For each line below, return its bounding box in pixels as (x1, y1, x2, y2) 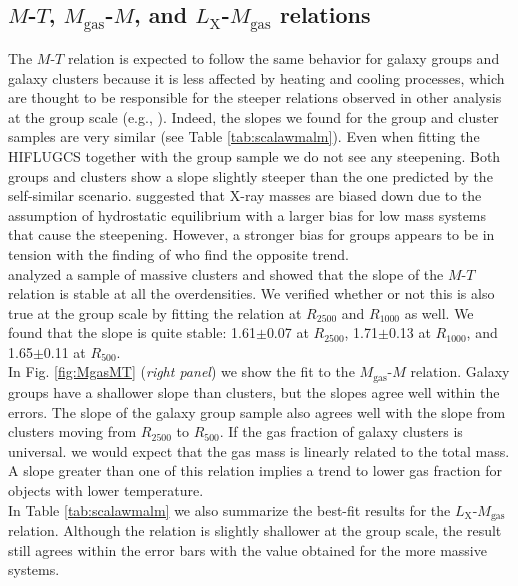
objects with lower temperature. (8, 479, 204, 500)
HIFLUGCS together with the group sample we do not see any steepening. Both (8, 145, 501, 166)
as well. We (404, 302, 474, 323)
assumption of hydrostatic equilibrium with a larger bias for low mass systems (8, 204, 487, 225)
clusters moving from (8, 421, 137, 442)
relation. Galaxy (410, 361, 510, 382)
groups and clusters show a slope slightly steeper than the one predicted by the (8, 165, 493, 186)
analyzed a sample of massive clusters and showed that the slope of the (8, 263, 444, 284)
